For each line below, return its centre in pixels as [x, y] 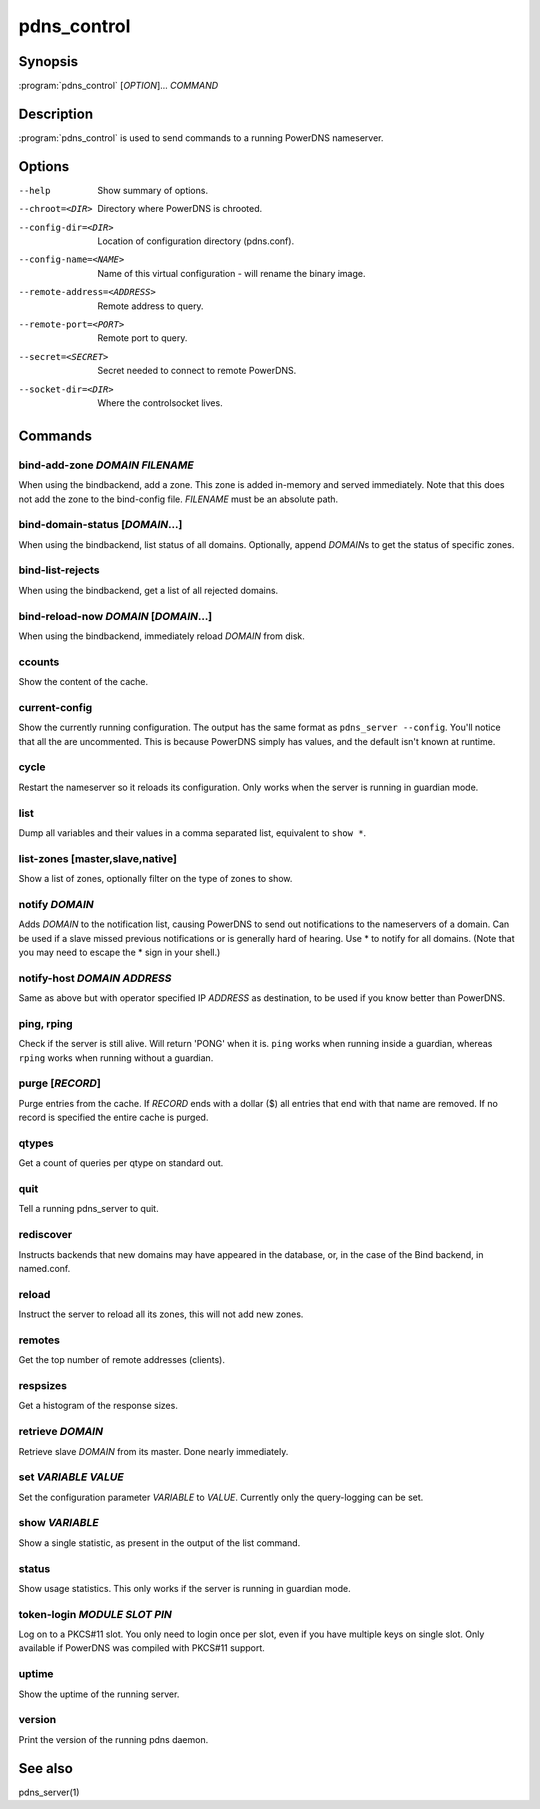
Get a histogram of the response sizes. [98, 1406]
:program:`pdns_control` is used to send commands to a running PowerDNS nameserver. [201, 137]
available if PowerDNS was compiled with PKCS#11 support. [141, 1648]
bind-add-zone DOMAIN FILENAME [106, 465]
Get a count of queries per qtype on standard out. [121, 1163]
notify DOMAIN [56, 904]
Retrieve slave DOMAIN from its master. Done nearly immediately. [153, 1451]
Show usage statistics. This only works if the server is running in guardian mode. [184, 1588]
